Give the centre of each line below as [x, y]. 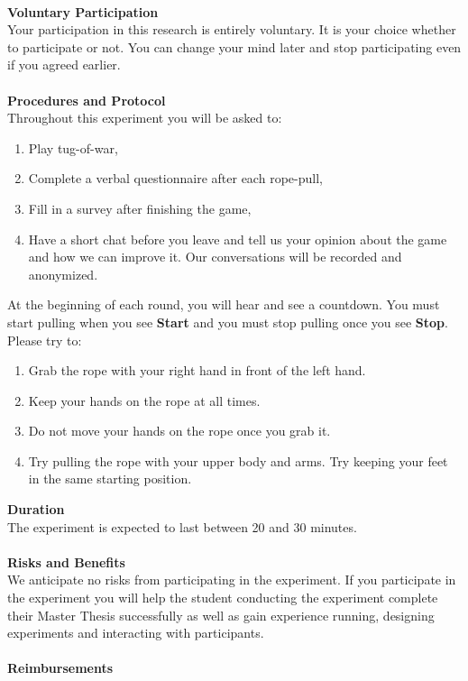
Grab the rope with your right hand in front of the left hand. [197, 370]
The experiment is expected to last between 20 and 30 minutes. [182, 526]
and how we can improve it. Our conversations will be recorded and [215, 257]
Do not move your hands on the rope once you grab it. [179, 431]
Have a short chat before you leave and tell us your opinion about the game [238, 239]
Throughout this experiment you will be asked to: [145, 118]
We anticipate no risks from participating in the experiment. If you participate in [232, 580]
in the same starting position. [110, 479]
